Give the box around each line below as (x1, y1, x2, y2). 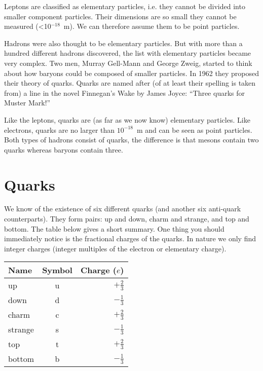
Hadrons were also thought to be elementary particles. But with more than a (4, 38, 243, 48)
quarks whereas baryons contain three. (4, 144, 123, 155)
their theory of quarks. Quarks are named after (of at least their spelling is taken (4, 78, 256, 88)
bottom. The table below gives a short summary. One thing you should (4, 223, 224, 234)
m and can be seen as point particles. (136, 124, 252, 135)
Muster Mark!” (4, 97, 51, 108)
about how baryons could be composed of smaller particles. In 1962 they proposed (4, 67, 259, 78)
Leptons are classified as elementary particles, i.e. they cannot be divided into (4, 1, 245, 11)
